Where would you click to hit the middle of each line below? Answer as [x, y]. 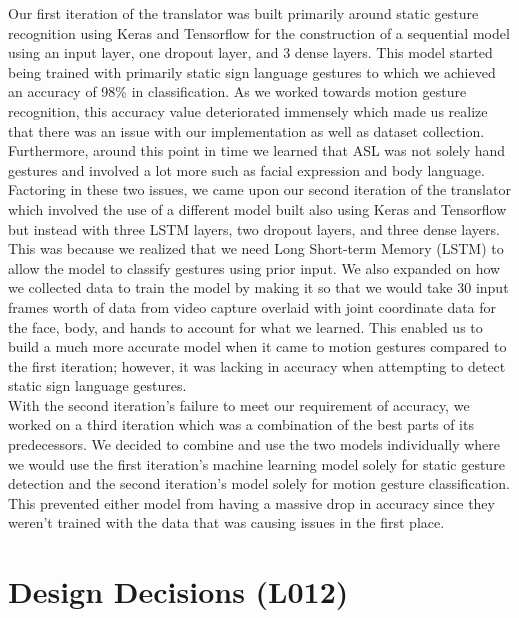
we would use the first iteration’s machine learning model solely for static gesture [256, 463]
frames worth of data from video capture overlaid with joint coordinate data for [252, 306]
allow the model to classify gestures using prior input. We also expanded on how [254, 267]
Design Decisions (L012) [178, 591]
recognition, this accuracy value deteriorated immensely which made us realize [248, 110]
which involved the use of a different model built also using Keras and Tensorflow [257, 208]
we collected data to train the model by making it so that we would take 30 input [258, 287]
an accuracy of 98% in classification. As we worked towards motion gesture [237, 91]
